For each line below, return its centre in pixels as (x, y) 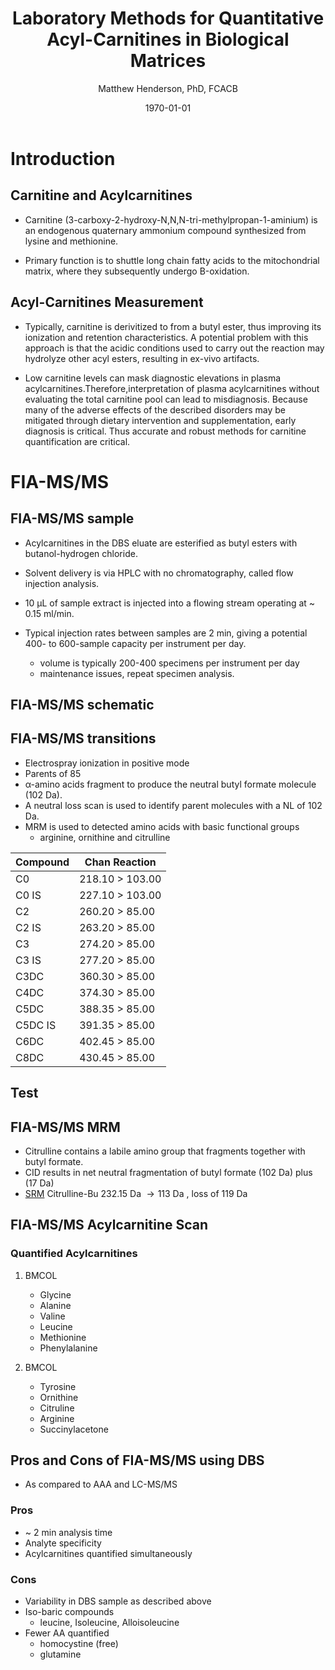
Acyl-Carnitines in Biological (168, 39)
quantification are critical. (77, 441)
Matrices (168, 61)
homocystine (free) (79, 1644)
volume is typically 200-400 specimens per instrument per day (169, 663)
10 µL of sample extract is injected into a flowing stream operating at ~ (170, 603)
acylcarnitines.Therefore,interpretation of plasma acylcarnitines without (172, 388)
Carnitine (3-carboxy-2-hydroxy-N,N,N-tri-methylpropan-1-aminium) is (171, 219)
